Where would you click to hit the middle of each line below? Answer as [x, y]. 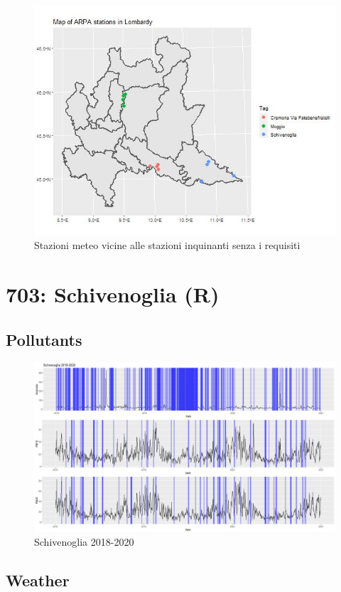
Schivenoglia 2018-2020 [84, 542]
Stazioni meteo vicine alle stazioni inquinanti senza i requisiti [167, 245]
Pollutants [44, 339]
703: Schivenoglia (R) [113, 294]
